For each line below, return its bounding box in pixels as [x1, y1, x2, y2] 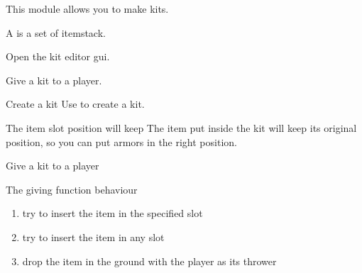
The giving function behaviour [6, 182, 138, 196]
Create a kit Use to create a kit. [6, 96, 145, 111]
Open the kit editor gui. [6, 49, 110, 64]
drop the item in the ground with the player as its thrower [22, 253, 277, 268]
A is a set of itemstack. [6, 25, 106, 40]
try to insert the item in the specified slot [22, 206, 203, 221]
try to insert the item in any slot [22, 229, 165, 244]
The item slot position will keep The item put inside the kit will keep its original [6, 120, 357, 135]
